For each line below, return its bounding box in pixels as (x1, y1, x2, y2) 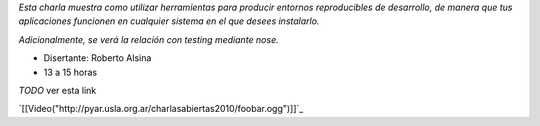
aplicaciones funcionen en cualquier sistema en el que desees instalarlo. (18, 15, 320, 27)
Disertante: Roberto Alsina (43, 52, 152, 64)
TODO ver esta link (18, 84, 97, 96)
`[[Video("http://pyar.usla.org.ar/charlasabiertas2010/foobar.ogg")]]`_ (18, 103, 304, 115)
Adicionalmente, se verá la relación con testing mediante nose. (18, 33, 279, 45)
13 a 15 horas (43, 66, 98, 78)
